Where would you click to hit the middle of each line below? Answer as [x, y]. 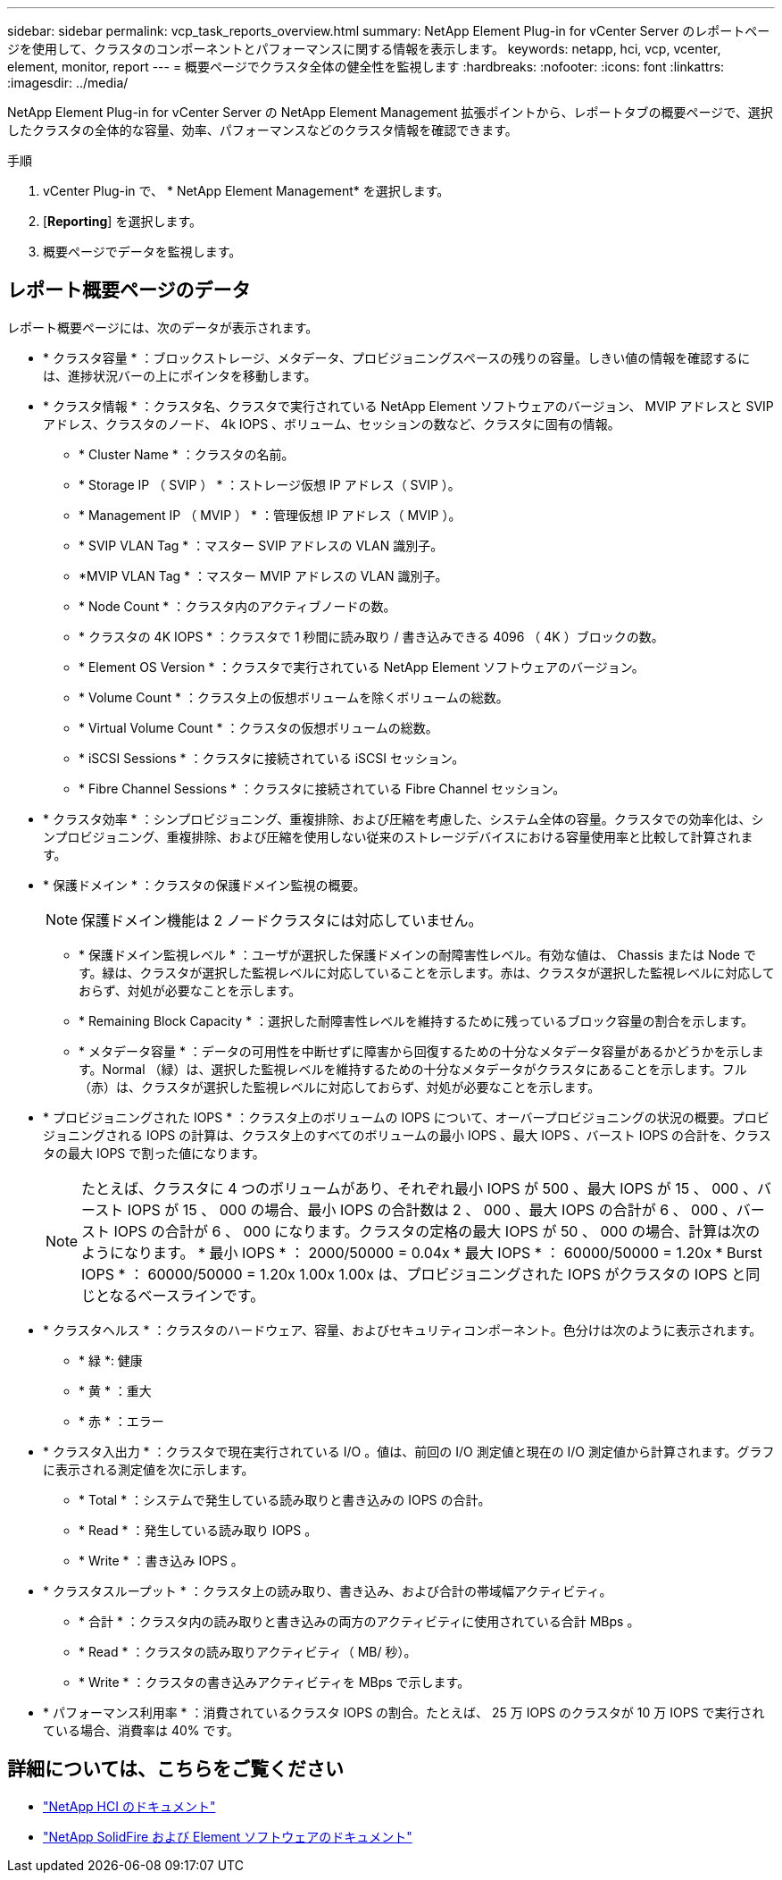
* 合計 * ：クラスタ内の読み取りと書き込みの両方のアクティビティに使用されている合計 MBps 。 [359, 1621]
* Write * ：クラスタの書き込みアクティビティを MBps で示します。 [275, 1682]
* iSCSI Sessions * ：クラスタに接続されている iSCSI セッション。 [272, 758]
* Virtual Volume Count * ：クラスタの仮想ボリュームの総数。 [258, 727]
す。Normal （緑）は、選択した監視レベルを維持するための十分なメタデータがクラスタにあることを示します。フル [413, 1069]
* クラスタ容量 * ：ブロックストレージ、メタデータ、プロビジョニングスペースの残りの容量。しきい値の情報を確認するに [397, 357]
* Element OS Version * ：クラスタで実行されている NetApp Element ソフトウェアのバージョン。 [362, 667]
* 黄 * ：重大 [115, 1390]
